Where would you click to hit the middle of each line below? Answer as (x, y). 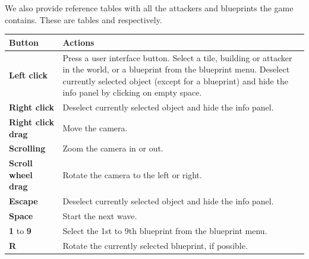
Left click (28, 75)
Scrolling (27, 148)
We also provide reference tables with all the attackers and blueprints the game (149, 8)
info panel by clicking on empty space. (132, 92)
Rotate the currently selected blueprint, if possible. (155, 245)
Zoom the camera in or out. (113, 148)
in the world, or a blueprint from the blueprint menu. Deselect (176, 69)
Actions (78, 42)
